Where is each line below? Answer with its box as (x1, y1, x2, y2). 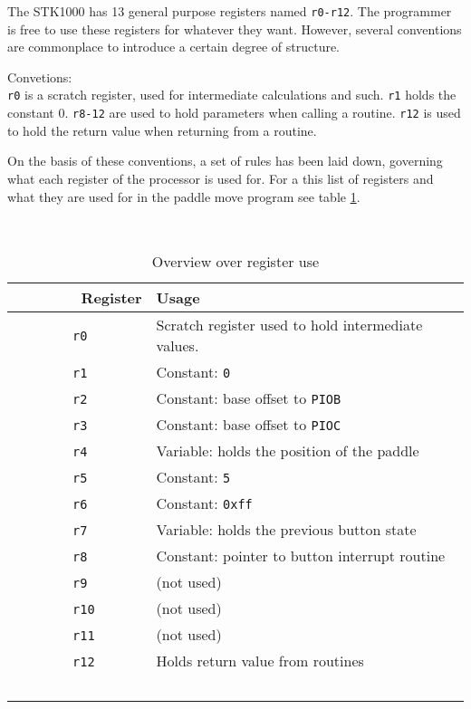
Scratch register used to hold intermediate (156, 313, 423, 335)
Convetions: (7, 67, 72, 86)
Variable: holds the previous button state (156, 518, 417, 540)
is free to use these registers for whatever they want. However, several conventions (7, 19, 462, 38)
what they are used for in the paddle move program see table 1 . (7, 187, 360, 206)
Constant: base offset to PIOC (156, 413, 341, 435)
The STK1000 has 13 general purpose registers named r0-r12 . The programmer (7, 2, 452, 20)
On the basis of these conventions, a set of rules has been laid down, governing (7, 151, 443, 170)
